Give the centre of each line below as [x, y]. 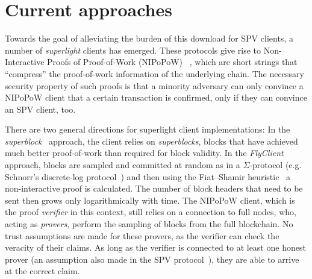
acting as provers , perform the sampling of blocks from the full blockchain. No [149, 224]
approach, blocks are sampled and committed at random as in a [123, 165]
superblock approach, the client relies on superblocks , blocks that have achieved [151, 141]
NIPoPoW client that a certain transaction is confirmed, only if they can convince [156, 97]
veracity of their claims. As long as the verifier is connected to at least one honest [155, 247]
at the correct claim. [42, 271]
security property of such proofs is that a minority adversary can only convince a [154, 85]
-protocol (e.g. [276, 165]
